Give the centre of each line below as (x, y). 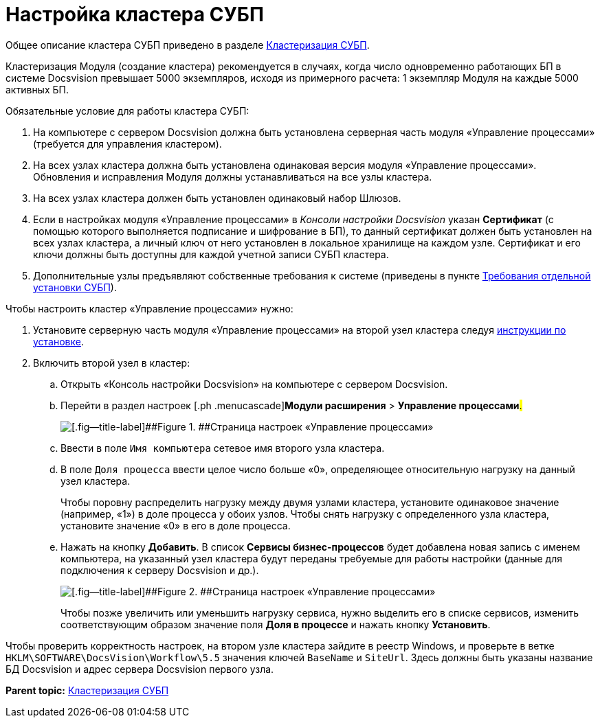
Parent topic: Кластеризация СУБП (87, 690)
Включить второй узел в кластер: (112, 363)
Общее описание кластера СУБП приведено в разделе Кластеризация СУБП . (188, 45)
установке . (58, 341)
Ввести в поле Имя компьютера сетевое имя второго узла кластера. (223, 448)
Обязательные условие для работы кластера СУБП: (127, 111)
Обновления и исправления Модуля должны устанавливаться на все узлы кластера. (233, 176)
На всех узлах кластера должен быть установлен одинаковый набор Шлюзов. (217, 198)
